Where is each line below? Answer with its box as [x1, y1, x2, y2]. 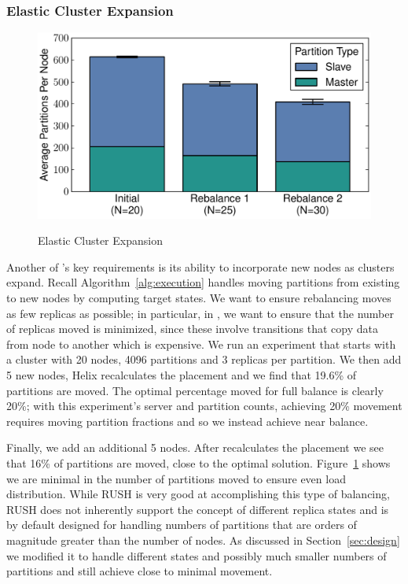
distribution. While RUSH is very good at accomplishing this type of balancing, [6, 486, 390, 502]
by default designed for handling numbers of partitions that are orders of [6, 516, 357, 533]
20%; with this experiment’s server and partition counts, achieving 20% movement [6, 397, 402, 414]
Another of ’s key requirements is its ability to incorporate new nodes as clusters [6, 258, 395, 275]
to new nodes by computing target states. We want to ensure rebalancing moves [6, 290, 391, 306]
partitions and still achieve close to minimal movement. [6, 563, 273, 579]
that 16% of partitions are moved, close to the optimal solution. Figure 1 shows [6, 454, 391, 471]
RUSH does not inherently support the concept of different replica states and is [6, 501, 389, 517]
